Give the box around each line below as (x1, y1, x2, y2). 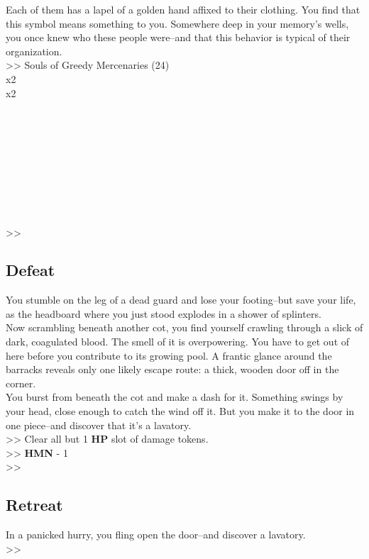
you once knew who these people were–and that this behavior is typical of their (6, 30, 351, 45)
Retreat (6, 494, 63, 516)
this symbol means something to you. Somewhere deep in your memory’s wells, (6, 16, 349, 31)
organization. (6, 43, 62, 58)
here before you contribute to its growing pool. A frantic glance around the (6, 348, 332, 362)
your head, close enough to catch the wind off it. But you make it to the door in (6, 404, 355, 419)
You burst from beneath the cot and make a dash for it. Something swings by (6, 389, 343, 404)
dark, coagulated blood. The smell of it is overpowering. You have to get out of (6, 334, 350, 349)
